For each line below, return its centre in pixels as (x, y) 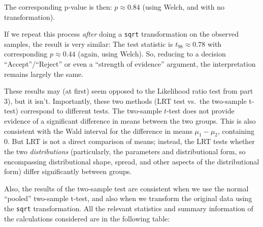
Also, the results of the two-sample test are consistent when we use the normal (126, 188)
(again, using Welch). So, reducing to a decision (152, 54)
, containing (236, 131)
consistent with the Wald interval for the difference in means (98, 131)
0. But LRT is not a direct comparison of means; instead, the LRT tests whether (129, 141)
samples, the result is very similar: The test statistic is (89, 44)
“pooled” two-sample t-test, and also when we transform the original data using (128, 198)
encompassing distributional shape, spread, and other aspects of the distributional (132, 161)
